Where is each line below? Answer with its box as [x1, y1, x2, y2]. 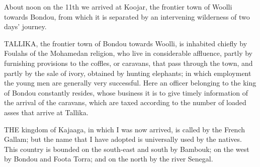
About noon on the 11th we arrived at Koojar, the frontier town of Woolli [4, 2, 232, 12]
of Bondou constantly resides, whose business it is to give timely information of [4, 87, 248, 98]
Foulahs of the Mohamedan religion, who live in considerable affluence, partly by [4, 48, 253, 58]
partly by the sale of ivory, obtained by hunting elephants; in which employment [4, 67, 251, 78]
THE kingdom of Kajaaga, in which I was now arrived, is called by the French [4, 124, 245, 134]
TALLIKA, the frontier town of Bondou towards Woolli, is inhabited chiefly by [4, 38, 247, 48]
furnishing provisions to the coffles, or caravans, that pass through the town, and [4, 57, 253, 68]
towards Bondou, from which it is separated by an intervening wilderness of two [4, 11, 250, 22]
